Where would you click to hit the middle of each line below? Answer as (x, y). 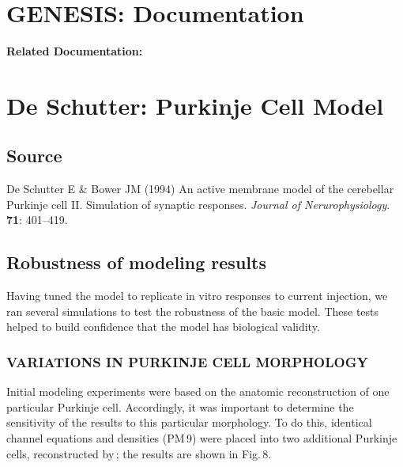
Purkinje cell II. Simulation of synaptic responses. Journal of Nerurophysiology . (198, 204)
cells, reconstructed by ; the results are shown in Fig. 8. (139, 453)
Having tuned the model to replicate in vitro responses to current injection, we (197, 296)
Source (34, 156)
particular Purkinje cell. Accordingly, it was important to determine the (180, 406)
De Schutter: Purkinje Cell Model (195, 105)
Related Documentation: (75, 51)
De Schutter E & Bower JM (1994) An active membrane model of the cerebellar (200, 189)
